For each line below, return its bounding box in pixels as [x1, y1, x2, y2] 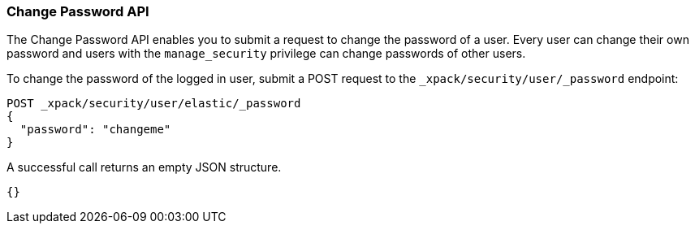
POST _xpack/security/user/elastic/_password [6, 97, 301, 111]
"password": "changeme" [19, 123, 171, 137]
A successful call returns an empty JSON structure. [6, 160, 282, 175]
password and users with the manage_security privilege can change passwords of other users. [6, 46, 526, 61]
